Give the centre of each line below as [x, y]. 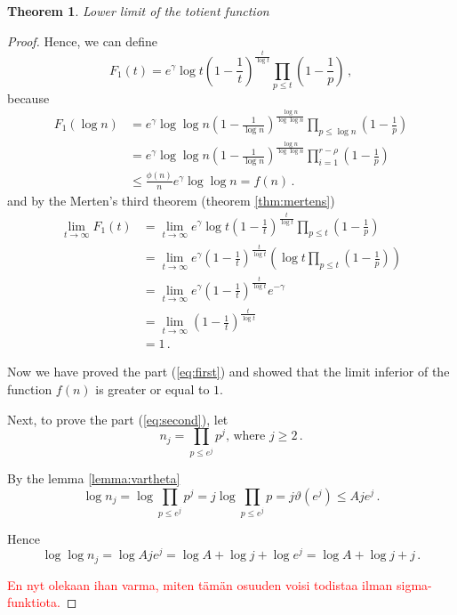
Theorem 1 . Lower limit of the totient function [138, 11]
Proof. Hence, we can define [83, 40]
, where [245, 437]
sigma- [414, 584]
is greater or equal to [152, 388]
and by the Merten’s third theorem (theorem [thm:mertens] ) [171, 200]
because [28, 97]
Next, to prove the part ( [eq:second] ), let [118, 419]
